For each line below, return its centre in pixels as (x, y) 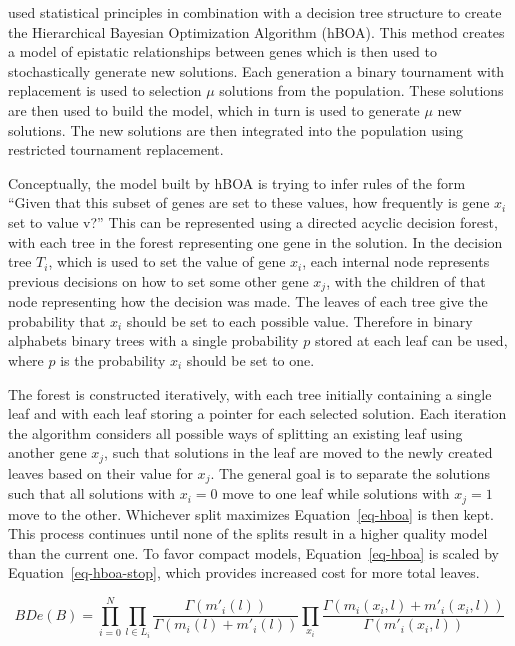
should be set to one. (250, 359)
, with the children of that (406, 280)
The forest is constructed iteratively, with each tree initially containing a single (250, 393)
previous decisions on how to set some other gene (158, 280)
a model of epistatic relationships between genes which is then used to (223, 51)
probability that (57, 320)
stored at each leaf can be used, (411, 340)
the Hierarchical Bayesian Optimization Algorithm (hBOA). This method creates (256, 31)
